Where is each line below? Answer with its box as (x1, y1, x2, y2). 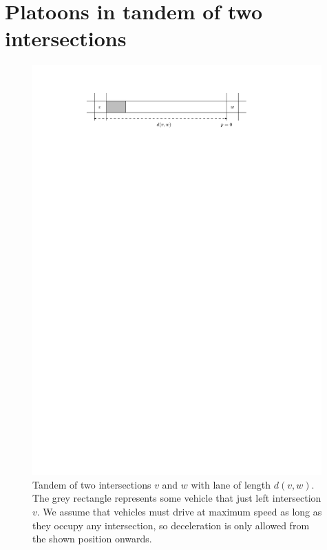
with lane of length (191, 477, 271, 491)
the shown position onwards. (32, 531, 152, 546)
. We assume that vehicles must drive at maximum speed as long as (36, 504, 322, 518)
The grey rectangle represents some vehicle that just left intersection (32, 491, 321, 505)
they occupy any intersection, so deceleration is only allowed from (32, 518, 310, 532)
